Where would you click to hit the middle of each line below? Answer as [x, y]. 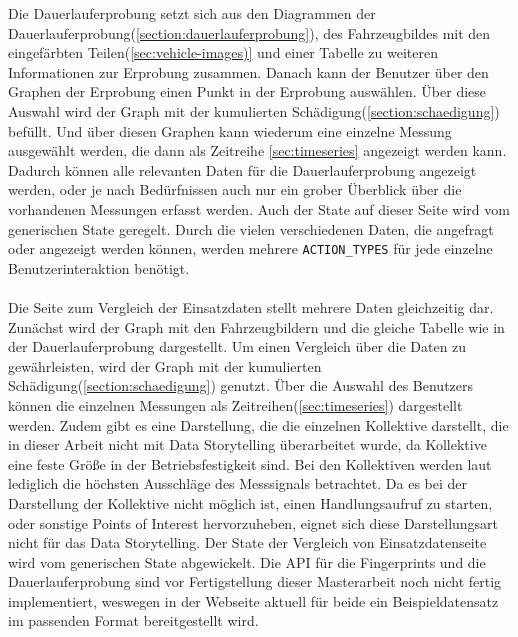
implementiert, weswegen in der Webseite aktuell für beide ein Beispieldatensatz [253, 600]
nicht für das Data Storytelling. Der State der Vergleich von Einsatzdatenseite [247, 542]
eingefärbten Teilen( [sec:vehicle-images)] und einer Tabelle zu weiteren [223, 52]
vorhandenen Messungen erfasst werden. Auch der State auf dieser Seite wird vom [259, 208]
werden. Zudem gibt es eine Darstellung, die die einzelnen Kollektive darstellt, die [258, 424]
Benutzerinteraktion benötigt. [99, 267]
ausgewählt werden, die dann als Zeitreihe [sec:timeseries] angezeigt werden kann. [257, 150]
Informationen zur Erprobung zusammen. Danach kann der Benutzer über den [248, 71]
